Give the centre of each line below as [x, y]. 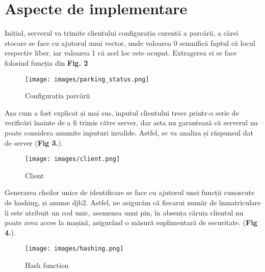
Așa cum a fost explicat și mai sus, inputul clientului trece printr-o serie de [122, 112]
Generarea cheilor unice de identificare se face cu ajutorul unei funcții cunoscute [130, 192]
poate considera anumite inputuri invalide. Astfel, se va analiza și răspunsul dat [129, 132]
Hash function [47, 265]
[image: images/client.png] [73, 159]
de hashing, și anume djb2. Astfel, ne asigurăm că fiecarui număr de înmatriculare [133, 202]
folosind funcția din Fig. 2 [46, 62]
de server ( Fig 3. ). [34, 142]
